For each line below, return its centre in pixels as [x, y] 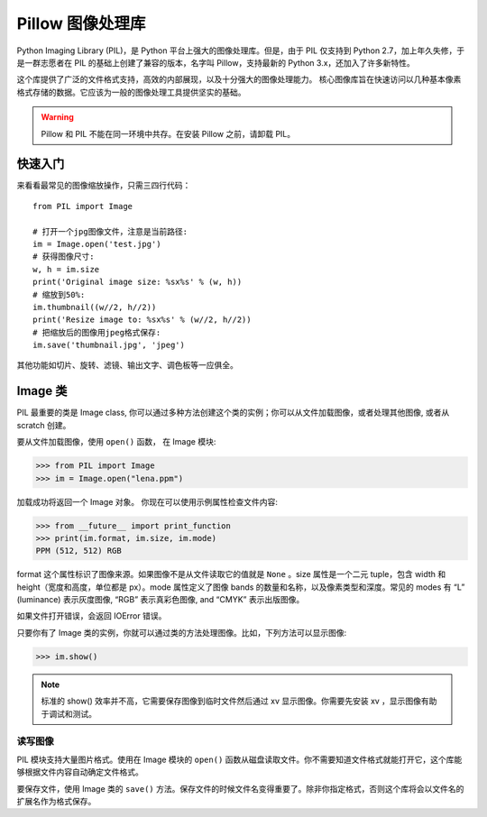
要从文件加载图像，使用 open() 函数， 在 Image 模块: [116, 442]
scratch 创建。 [44, 425]
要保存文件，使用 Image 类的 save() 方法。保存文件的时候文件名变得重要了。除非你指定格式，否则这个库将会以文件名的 [240, 788]
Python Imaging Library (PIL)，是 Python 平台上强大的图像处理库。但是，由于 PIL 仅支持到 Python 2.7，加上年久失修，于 [240, 50]
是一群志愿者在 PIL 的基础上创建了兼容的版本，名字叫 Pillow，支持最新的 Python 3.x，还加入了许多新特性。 [216, 62]
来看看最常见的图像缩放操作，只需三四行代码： [104, 186]
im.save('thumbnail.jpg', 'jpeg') [109, 345]
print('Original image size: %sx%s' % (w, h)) [138, 282]
